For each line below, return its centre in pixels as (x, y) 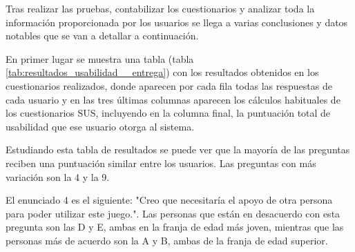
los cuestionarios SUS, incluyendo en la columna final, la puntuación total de (168, 113)
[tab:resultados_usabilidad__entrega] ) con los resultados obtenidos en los (162, 72)
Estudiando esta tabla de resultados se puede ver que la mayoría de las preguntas (178, 149)
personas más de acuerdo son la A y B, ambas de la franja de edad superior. (167, 240)
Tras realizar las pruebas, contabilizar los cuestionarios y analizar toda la (160, 8)
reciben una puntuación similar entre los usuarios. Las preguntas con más (161, 163)
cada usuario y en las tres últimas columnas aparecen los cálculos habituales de (173, 99)
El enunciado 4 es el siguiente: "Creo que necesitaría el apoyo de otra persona (169, 200)
